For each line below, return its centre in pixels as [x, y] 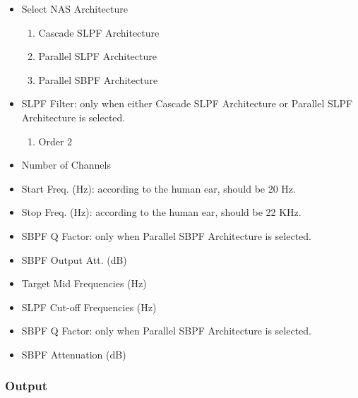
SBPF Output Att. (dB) [74, 259]
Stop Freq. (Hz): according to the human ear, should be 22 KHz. [161, 212]
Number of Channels [66, 165]
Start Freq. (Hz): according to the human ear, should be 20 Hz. [159, 188]
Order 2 [55, 141]
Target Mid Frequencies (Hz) [84, 283]
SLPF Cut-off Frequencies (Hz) [89, 307]
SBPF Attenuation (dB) [74, 354]
